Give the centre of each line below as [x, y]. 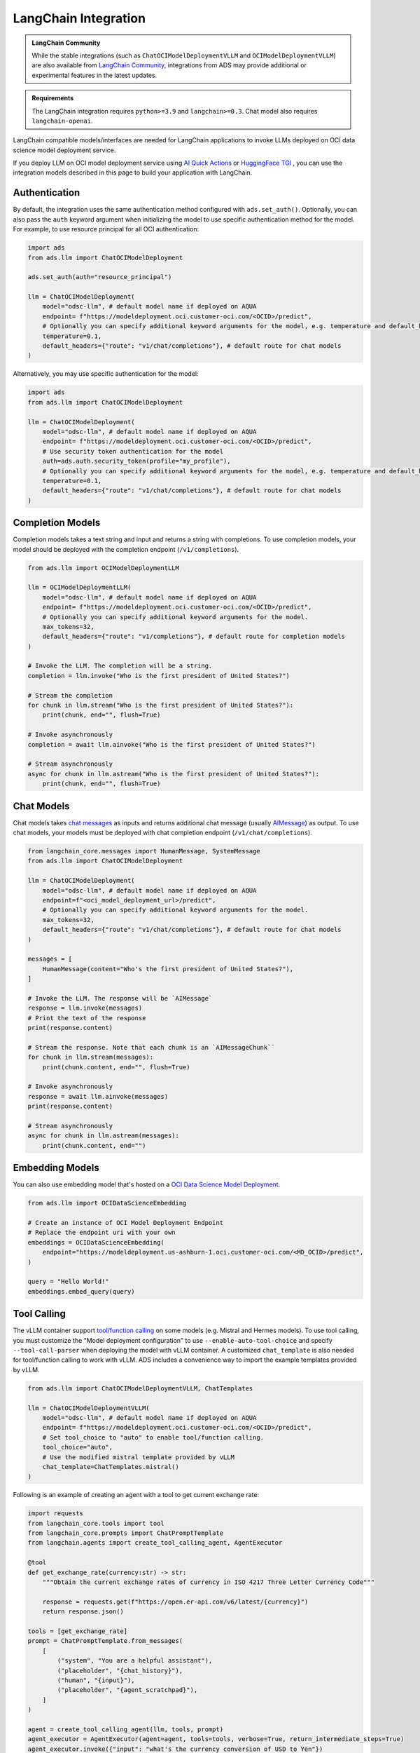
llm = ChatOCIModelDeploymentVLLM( [89, 1408]
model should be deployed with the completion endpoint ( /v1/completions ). [126, 549]
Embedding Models [56, 1168]
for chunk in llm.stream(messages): [91, 1057]
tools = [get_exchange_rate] [78, 1631]
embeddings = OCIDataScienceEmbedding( [96, 1242]
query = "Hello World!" [69, 1282]
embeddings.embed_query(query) [82, 1291]
